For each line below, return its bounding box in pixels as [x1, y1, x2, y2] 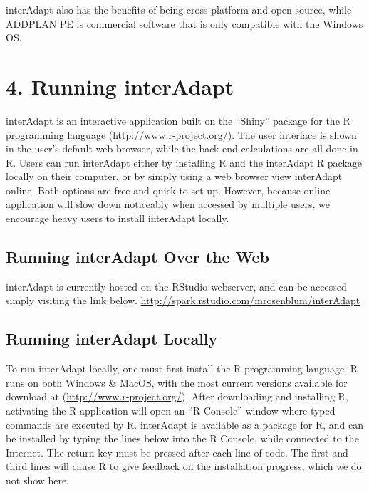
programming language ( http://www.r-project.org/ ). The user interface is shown [6, 127, 357, 142]
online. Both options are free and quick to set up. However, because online [6, 182, 331, 197]
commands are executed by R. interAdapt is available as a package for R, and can [6, 417, 363, 432]
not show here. [6, 473, 70, 487]
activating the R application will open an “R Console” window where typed [6, 403, 336, 418]
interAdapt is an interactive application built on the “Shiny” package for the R [6, 113, 350, 127]
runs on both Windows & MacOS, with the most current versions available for [6, 375, 348, 390]
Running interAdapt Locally [6, 328, 218, 350]
